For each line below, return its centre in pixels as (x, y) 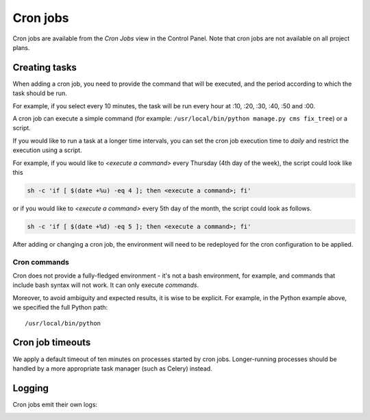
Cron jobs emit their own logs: (55, 404)
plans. (21, 47)
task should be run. (40, 93)
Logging (31, 388)
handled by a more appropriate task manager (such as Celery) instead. (112, 368)
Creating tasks (45, 67)
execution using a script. (47, 150)
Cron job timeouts (52, 343)
